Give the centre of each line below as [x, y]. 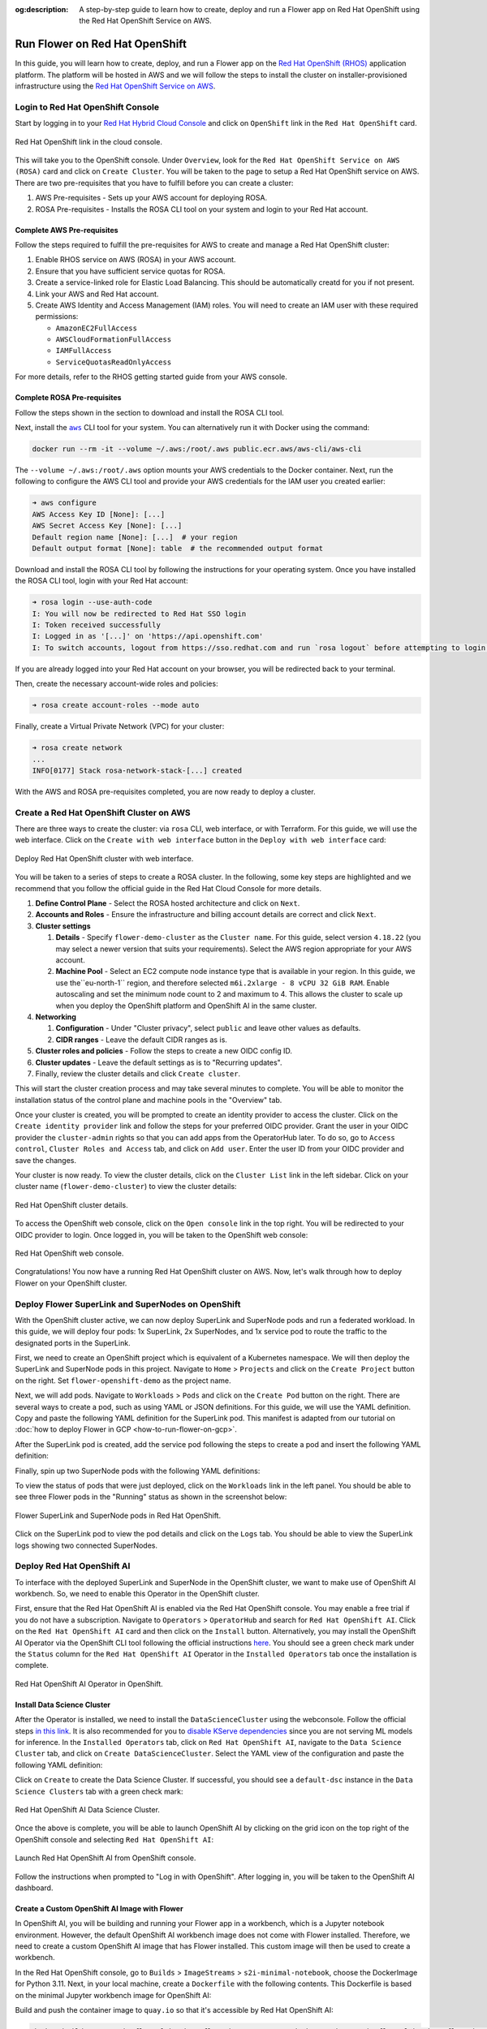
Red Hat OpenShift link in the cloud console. [88, 141]
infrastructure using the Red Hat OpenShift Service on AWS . [115, 86]
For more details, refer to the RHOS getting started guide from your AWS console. [151, 377]
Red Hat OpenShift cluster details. [72, 1204]
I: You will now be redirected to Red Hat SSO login [139, 614]
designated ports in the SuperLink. [73, 1342]
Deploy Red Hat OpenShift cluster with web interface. [104, 858]
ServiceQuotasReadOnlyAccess [114, 362]
